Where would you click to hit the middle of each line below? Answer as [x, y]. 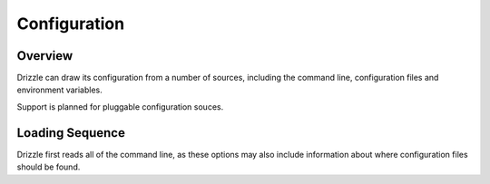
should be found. [49, 167]
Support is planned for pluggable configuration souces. [120, 107]
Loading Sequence [71, 133]
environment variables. [60, 90]
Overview [45, 56]
